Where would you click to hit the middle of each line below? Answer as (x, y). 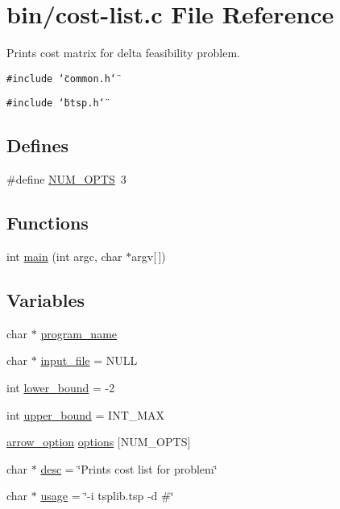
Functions (48, 223)
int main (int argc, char (64, 257)
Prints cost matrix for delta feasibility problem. (123, 53)
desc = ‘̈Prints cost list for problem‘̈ (129, 468)
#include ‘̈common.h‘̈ (62, 79)
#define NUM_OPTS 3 (66, 179)
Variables (46, 300)
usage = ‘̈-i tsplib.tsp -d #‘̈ (107, 496)
